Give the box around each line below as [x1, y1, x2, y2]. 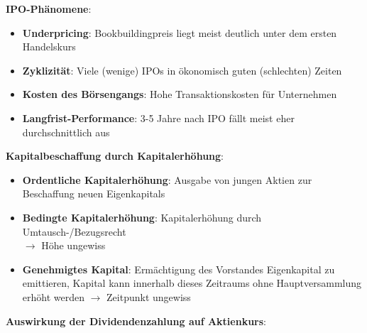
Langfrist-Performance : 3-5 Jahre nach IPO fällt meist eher [22, 110, 295, 125]
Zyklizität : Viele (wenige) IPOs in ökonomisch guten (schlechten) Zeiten [22, 62, 342, 77]
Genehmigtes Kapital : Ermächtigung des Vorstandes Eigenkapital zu [22, 261, 335, 276]
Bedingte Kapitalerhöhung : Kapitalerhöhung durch [22, 209, 262, 224]
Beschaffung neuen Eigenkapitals [22, 186, 165, 201]
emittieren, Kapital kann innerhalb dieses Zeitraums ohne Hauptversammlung [22, 275, 362, 290]
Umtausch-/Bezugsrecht [22, 224, 126, 239]
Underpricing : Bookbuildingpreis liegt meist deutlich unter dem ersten [22, 25, 337, 40]
